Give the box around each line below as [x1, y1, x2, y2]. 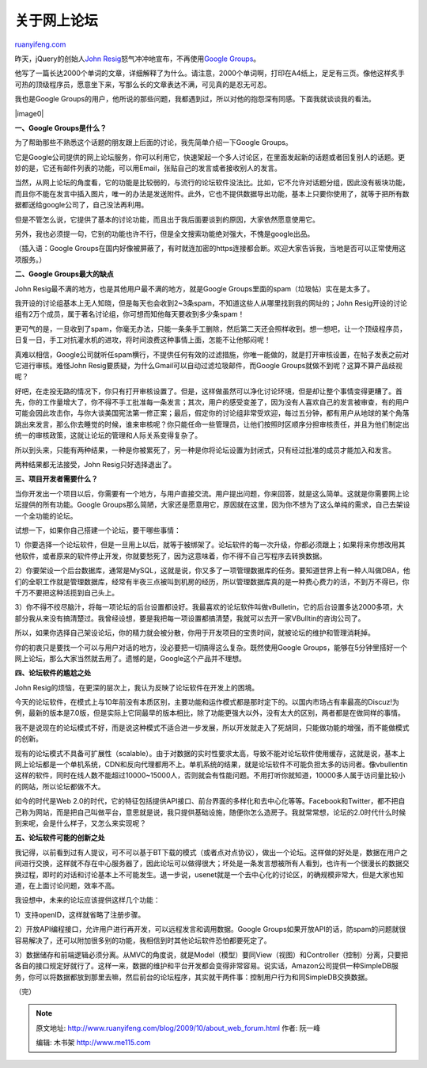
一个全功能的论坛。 [14, 511, 77, 520]
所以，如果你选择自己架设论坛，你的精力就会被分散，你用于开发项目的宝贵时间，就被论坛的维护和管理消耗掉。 [14, 628, 375, 637]
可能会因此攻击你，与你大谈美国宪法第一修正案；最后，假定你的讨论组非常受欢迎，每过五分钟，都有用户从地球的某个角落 [14, 409, 410, 418]
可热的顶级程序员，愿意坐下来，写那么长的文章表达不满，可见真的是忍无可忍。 [14, 79, 271, 89]
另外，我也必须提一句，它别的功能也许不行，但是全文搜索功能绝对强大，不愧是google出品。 [14, 230, 315, 239]
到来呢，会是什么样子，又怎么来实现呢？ [14, 818, 146, 827]
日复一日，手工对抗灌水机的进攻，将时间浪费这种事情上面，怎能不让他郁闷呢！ [14, 335, 271, 344]
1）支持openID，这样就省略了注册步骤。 [14, 910, 145, 919]
